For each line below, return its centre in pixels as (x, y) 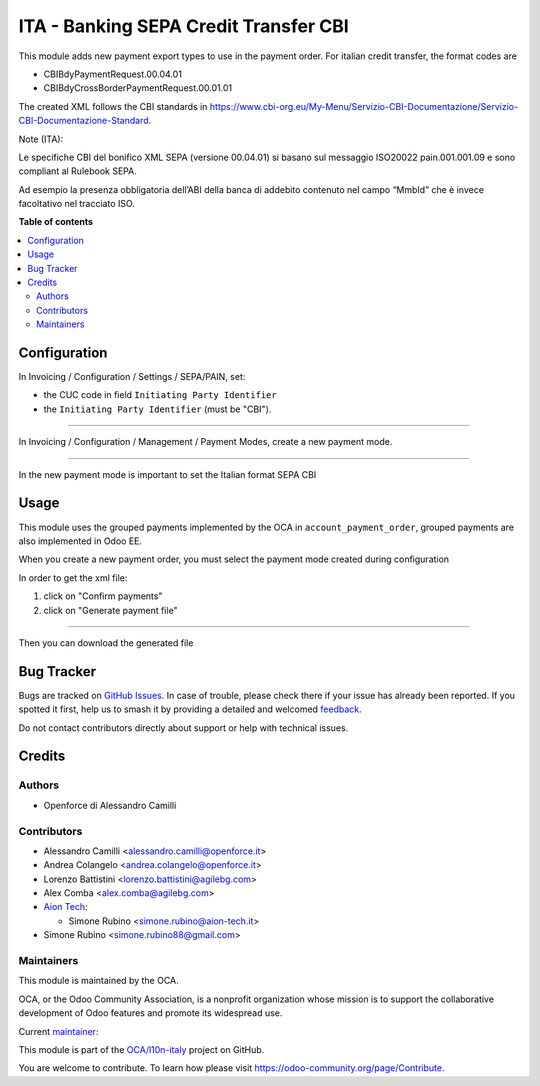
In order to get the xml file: (73, 577)
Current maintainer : (58, 1031)
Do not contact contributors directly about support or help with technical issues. (183, 727)
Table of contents (56, 222)
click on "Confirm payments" (103, 596)
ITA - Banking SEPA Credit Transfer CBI (183, 26)
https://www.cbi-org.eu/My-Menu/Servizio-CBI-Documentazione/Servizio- (364, 106)
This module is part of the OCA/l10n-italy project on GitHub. (141, 1049)
